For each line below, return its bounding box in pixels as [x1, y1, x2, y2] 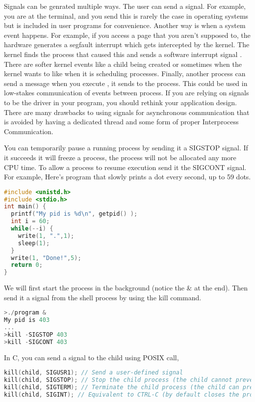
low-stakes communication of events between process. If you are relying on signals [4, 87, 249, 98]
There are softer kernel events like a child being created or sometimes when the [4, 58, 242, 69]
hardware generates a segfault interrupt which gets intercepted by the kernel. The [4, 39, 250, 50]
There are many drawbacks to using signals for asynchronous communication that [4, 107, 250, 117]
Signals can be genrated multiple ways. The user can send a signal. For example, [4, 1, 246, 11]
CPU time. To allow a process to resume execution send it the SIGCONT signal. [4, 162, 247, 172]
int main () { [4, 203, 46, 210]
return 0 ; [11, 261, 43, 269]
